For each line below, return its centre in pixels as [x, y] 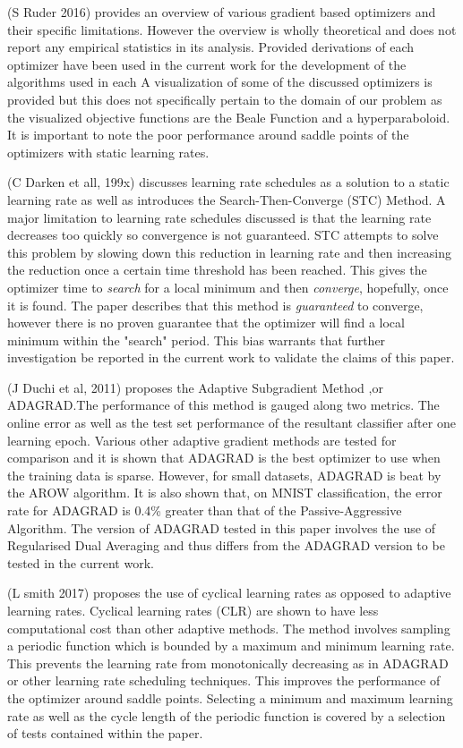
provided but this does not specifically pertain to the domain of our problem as [225, 99]
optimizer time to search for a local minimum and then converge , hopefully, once [228, 287]
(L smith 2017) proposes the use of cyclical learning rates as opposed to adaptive [229, 593]
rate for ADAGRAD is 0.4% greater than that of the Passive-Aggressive [205, 510]
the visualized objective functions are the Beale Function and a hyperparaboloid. [229, 117]
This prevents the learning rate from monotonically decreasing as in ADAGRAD [228, 663]
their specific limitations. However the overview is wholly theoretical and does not [232, 29]
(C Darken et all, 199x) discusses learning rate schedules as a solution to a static [228, 182]
